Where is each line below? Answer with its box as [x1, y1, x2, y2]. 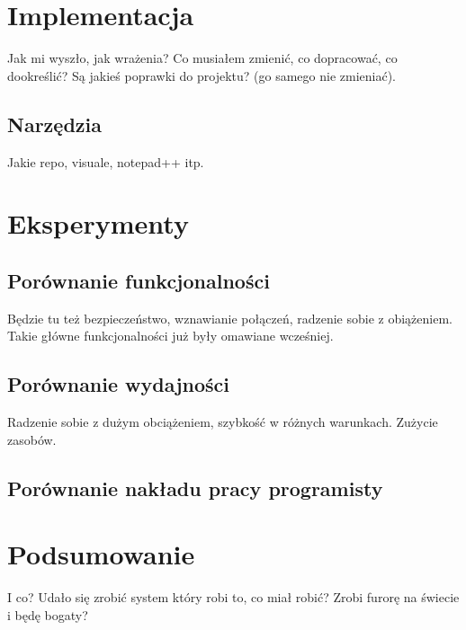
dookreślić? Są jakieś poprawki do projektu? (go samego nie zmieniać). [7, 66, 397, 84]
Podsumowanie [7, 536, 195, 572]
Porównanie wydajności [7, 370, 229, 398]
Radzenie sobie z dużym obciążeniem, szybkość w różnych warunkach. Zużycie [7, 413, 438, 431]
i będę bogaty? [7, 605, 88, 624]
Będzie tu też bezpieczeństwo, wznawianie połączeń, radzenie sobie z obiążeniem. [7, 308, 453, 327]
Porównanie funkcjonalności [7, 266, 270, 294]
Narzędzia [7, 110, 102, 138]
